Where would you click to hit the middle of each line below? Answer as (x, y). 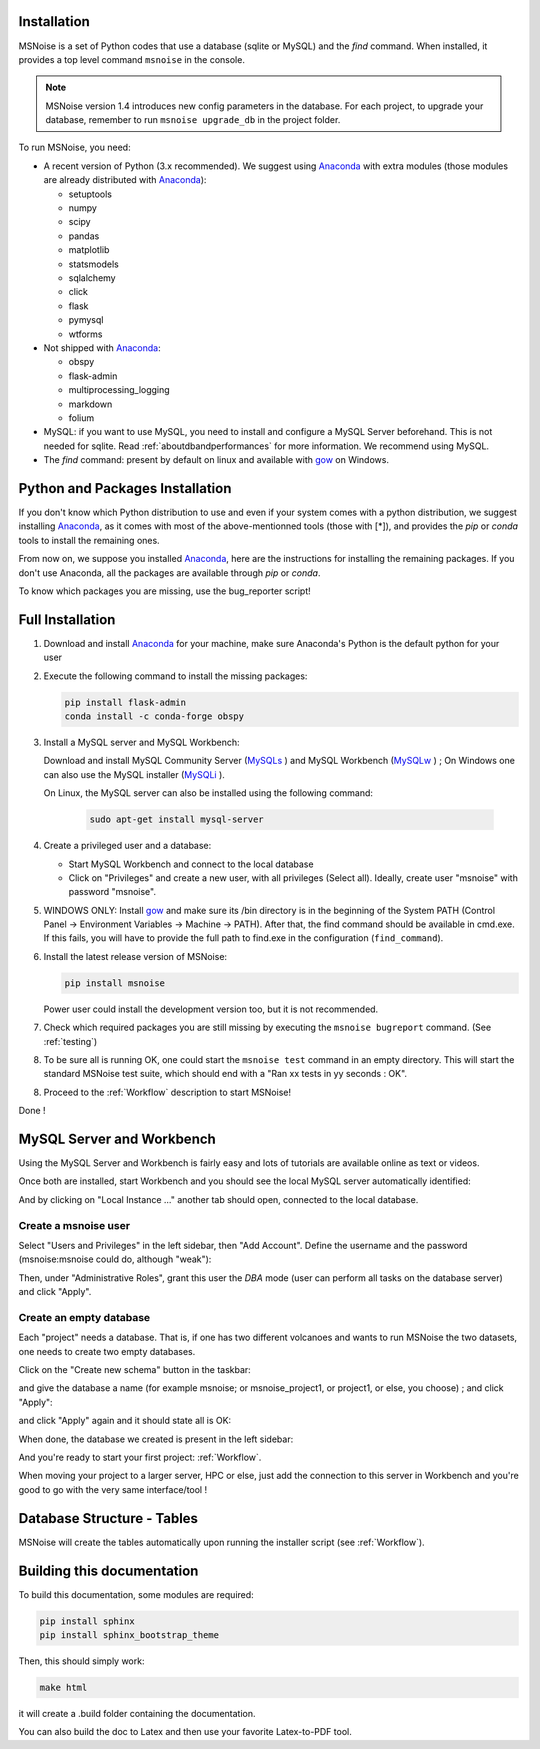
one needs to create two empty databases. (107, 1351)
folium (81, 417)
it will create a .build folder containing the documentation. (137, 1713)
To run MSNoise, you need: (74, 147)
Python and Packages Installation (125, 488)
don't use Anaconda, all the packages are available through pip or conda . (169, 572)
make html (63, 1687)
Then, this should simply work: (81, 1661)
